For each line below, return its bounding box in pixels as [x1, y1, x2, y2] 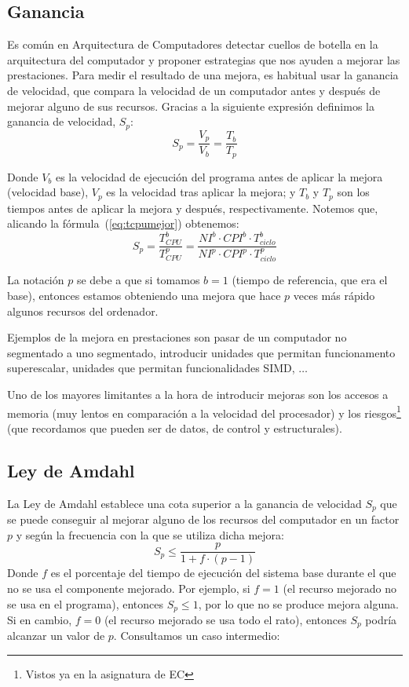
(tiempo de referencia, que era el [232, 272, 388, 288]
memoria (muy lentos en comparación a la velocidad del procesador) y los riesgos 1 [7, 402, 401, 421]
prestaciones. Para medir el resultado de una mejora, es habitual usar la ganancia [7, 67, 399, 83]
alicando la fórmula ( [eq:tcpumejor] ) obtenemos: [7, 215, 239, 232]
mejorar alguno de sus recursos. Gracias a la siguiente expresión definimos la [7, 97, 374, 114]
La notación [7, 272, 64, 288]
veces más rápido [293, 287, 375, 304]
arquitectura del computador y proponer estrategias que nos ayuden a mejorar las [7, 51, 400, 68]
